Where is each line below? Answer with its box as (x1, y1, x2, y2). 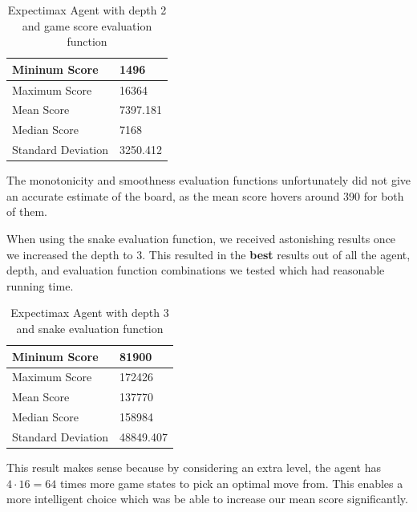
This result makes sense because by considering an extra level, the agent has (6, 459, 381, 476)
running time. (6, 277, 74, 294)
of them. (6, 203, 47, 220)
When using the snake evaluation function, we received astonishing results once (6, 230, 396, 247)
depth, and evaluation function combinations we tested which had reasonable (6, 262, 385, 278)
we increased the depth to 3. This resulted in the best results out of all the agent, (6, 246, 411, 262)
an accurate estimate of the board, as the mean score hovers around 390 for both (6, 187, 404, 204)
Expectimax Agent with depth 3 (10, 304, 169, 321)
